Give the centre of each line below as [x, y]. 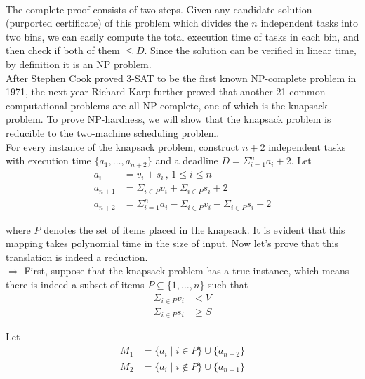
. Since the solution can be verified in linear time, [250, 50]
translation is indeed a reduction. [77, 257]
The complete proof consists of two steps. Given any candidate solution [159, 9]
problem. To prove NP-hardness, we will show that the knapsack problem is [168, 119]
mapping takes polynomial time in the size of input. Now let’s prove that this [172, 243]
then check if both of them [63, 50]
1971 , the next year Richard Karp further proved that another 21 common [166, 92]
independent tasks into [310, 23]
